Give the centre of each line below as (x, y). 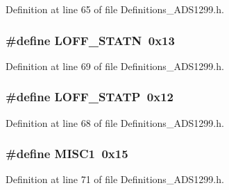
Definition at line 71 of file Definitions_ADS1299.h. (115, 179)
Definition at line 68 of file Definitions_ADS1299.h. (115, 122)
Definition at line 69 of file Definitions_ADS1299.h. (115, 66)
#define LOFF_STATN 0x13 (90, 40)
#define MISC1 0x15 (67, 154)
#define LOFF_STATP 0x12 (90, 97)
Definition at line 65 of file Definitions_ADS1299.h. (115, 9)
